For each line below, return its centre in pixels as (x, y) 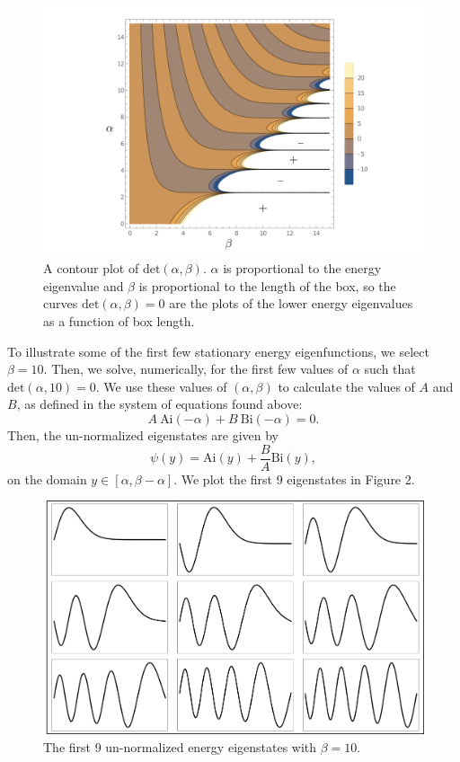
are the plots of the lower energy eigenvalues (291, 303)
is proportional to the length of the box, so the (267, 285)
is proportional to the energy (302, 268)
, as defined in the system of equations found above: (159, 404)
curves (61, 303)
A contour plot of (91, 268)
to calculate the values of (346, 386)
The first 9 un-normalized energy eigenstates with (180, 746)
